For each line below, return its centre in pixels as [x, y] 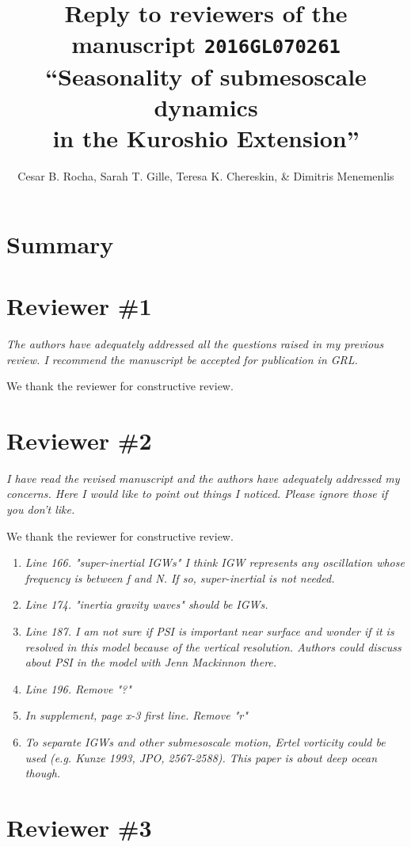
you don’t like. [41, 509]
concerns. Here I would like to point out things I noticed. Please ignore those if [197, 494]
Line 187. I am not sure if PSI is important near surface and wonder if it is [209, 631]
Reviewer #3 [79, 827]
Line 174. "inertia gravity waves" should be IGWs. [147, 604]
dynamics [206, 106]
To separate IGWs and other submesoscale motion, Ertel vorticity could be [205, 741]
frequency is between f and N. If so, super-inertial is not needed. [180, 577]
